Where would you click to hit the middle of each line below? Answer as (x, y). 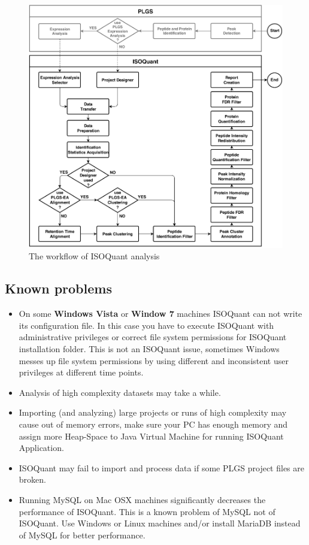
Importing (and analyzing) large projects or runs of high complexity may (153, 412)
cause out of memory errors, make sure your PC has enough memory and (153, 424)
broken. (32, 479)
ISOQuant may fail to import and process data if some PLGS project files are (161, 467)
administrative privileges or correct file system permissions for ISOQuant (153, 337)
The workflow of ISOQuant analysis (94, 256)
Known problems (58, 288)
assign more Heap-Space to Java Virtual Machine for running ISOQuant (151, 436)
